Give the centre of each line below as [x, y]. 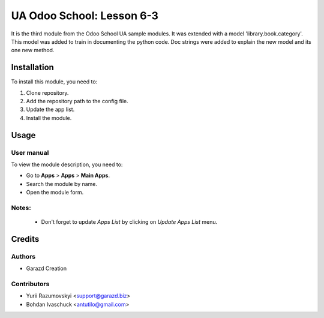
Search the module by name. [62, 184]
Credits [25, 239]
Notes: [21, 208]
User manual [30, 152]
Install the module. [49, 118]
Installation [32, 67]
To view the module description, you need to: [67, 164]
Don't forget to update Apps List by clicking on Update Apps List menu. [129, 222]
